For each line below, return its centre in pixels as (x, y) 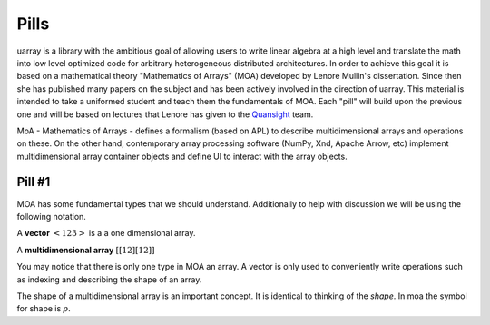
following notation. (51, 216)
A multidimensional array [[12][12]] (86, 250)
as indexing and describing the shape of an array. (109, 279)
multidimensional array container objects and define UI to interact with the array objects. (182, 156)
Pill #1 (34, 182)
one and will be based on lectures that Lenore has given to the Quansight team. (165, 114)
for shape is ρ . (44, 309)
